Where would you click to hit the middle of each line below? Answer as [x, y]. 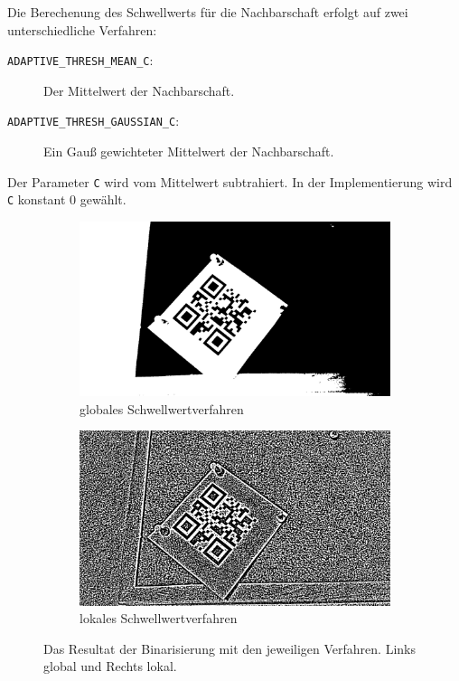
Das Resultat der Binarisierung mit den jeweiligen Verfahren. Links [229, 648]
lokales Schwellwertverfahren [159, 618]
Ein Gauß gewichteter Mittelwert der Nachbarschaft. [189, 151]
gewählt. [103, 199]
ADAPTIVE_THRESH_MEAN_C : [80, 60]
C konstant [37, 199]
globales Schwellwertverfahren [162, 408]
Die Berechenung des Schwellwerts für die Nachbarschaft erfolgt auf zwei [208, 12]
